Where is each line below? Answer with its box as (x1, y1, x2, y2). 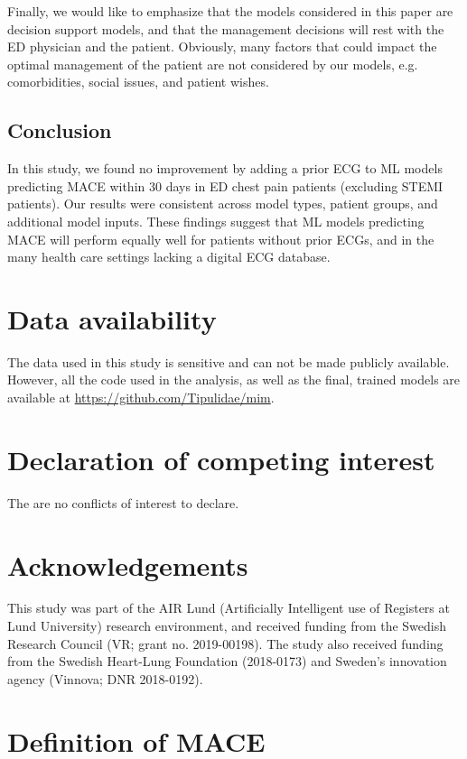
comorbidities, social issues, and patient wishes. (7, 72, 269, 91)
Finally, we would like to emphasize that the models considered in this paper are (7, 2, 453, 20)
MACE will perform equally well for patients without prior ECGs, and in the (7, 229, 434, 248)
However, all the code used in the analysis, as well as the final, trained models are (7, 370, 461, 389)
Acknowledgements (7, 546, 248, 583)
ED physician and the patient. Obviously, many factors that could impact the (7, 37, 437, 56)
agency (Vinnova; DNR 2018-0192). (7, 669, 203, 688)
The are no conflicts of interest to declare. (7, 493, 239, 512)
